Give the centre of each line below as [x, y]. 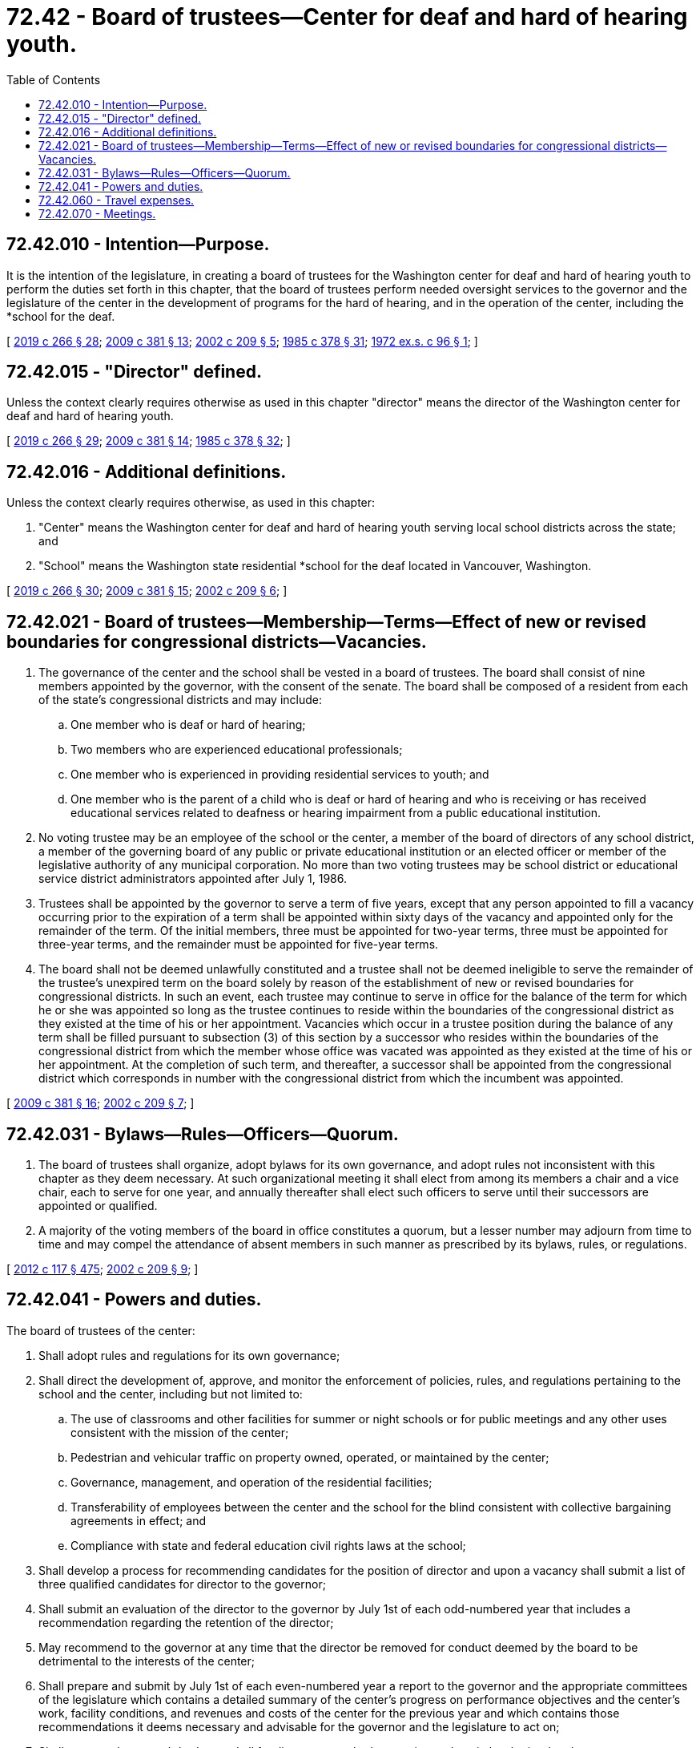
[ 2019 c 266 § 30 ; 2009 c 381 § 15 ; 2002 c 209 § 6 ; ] [147, 591]
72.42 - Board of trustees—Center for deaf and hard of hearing [347, 17]
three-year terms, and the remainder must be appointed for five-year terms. [239, 945]
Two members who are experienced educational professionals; [237, 750]
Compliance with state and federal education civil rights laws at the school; [268, 1545]
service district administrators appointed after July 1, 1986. [193, 879]
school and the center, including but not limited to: [171, 1394]
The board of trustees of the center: [101, 1330]
